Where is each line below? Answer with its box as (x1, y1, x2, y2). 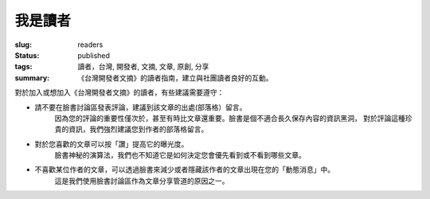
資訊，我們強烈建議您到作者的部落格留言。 (68, 124, 209, 135)
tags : (14, 62, 33, 72)
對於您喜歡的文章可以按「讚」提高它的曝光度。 (34, 139, 189, 149)
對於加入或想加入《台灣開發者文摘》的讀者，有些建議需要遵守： (14, 88, 225, 97)
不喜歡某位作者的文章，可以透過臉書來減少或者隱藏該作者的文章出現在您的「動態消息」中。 (34, 165, 334, 174)
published (77, 50, 111, 60)
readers (77, 40, 104, 49)
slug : (14, 40, 32, 49)
